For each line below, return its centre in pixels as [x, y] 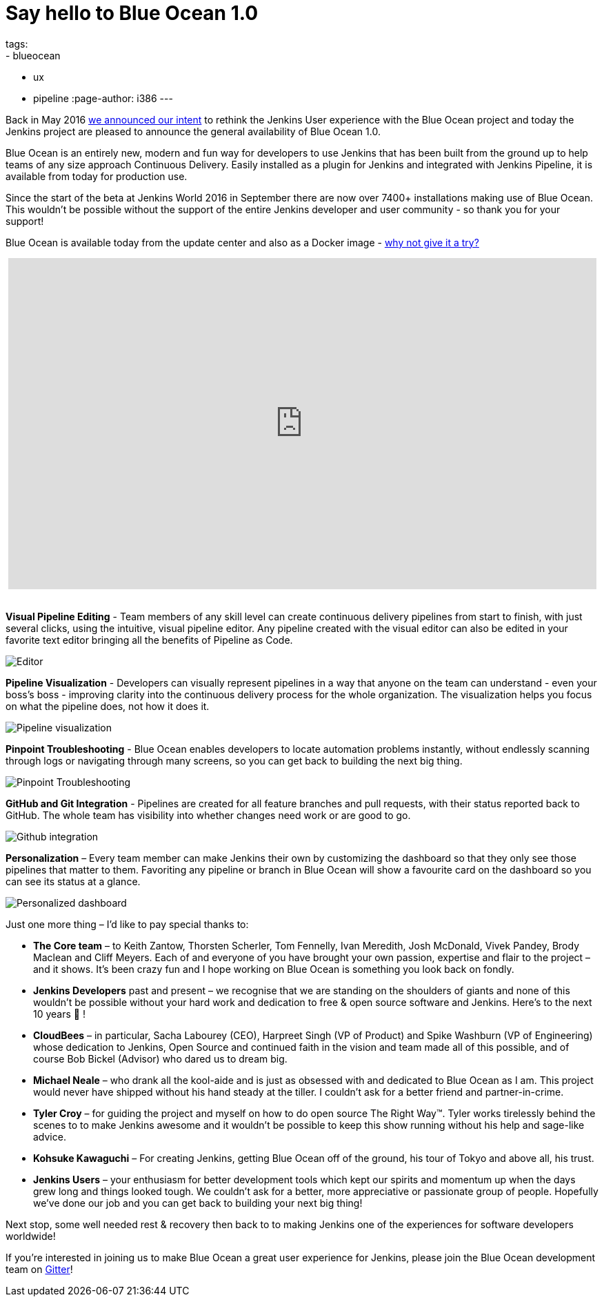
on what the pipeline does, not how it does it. [108, 706]
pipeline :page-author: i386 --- [103, 98]
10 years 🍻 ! [59, 1014]
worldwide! [31, 1236]
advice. [50, 1136]
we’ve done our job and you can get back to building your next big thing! [198, 1203]
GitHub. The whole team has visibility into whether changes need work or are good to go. [208, 815]
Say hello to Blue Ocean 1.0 [132, 13]
